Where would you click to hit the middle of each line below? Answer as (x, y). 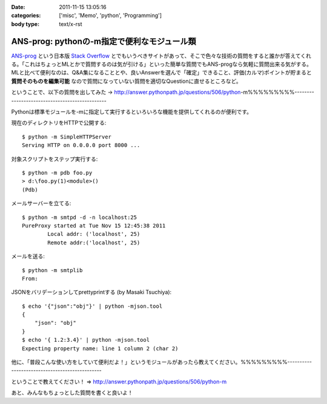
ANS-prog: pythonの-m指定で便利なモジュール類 (104, 41)
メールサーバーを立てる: (41, 203)
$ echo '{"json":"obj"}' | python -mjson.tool (92, 306)
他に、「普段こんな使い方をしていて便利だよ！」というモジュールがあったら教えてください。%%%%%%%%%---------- (161, 362)
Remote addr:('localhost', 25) (94, 243)
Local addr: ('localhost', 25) (94, 234)
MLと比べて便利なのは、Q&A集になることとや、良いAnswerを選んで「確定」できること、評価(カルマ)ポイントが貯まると (161, 73)
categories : (26, 16)
